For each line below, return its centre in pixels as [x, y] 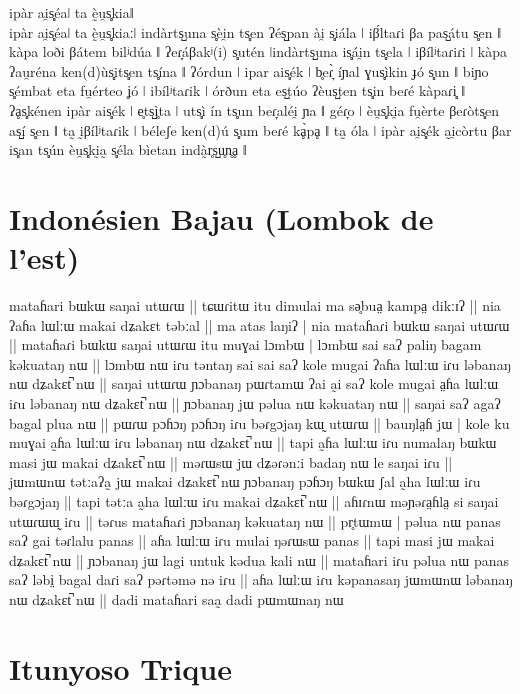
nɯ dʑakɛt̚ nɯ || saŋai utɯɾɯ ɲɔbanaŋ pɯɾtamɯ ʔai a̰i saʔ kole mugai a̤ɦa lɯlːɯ [254, 383]
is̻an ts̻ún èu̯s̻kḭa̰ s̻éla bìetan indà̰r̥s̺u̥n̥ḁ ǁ [128, 149]
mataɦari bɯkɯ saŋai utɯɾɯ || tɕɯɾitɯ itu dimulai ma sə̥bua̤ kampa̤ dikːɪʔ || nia [255, 305]
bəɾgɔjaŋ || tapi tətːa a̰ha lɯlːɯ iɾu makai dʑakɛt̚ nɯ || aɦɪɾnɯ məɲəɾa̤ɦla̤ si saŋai [254, 501]
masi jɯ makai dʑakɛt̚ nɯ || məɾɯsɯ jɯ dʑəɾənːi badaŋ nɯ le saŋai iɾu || [231, 461]
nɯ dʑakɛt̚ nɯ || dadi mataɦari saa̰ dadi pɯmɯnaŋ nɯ [176, 598]
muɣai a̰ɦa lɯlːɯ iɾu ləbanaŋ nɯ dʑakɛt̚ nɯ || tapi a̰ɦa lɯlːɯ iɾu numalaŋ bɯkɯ [253, 442]
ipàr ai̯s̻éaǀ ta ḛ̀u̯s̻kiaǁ [71, 12]
